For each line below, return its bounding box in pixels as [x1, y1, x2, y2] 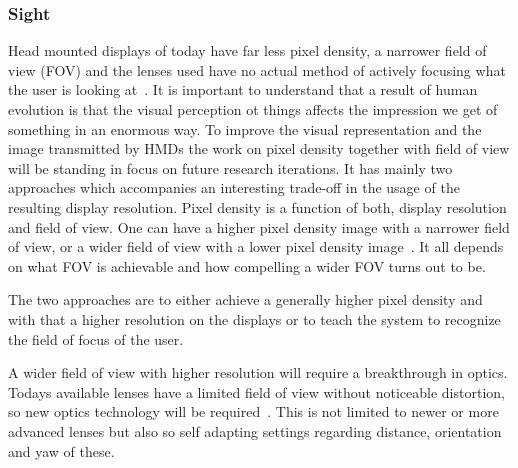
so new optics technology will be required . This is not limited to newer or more [8, 401, 499, 422]
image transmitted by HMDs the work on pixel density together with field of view [8, 138, 510, 159]
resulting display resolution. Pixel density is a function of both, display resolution [8, 196, 507, 217]
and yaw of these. [8, 440, 115, 461]
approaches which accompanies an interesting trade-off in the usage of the [8, 177, 460, 198]
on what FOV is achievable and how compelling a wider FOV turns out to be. [8, 255, 486, 276]
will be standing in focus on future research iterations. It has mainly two [8, 157, 453, 178]
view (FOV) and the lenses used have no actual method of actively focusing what [8, 59, 506, 80]
